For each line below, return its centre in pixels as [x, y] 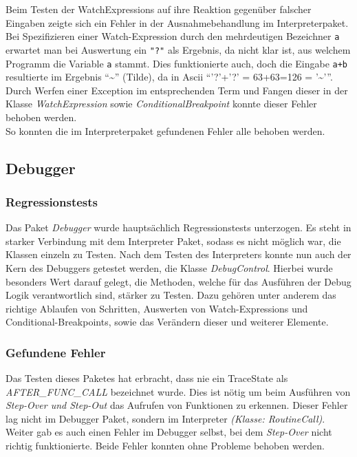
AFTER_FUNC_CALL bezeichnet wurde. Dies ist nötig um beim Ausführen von [178, 391]
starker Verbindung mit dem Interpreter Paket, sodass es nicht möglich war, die [173, 241]
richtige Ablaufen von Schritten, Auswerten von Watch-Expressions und [157, 308]
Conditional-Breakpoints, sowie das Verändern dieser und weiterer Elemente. [167, 322]
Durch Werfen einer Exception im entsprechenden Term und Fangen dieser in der [177, 90]
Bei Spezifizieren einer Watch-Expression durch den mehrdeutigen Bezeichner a [173, 36]
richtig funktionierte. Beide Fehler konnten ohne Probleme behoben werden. [165, 446]
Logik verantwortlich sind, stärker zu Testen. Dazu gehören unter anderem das [171, 295]
